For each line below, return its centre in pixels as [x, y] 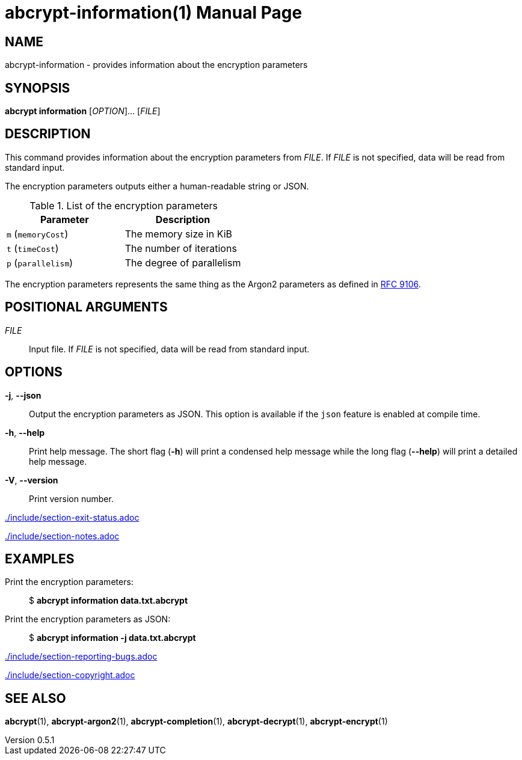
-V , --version [32, 480]
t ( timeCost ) [33, 248]
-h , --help [25, 432]
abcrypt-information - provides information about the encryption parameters [156, 65]
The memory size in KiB [178, 234]
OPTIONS [34, 372]
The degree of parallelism [183, 262]
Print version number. [71, 498]
